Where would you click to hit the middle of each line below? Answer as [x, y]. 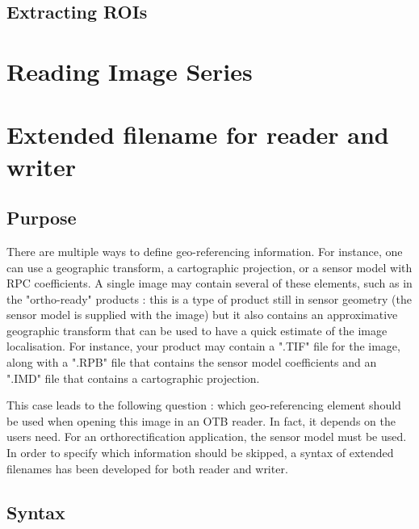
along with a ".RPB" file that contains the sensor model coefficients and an [192, 362]
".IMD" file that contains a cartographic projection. [133, 378]
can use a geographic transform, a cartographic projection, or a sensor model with [209, 267]
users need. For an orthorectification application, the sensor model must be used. [207, 437]
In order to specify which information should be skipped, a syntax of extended [200, 453]
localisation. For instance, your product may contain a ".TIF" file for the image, [203, 346]
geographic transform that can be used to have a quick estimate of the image [197, 330]
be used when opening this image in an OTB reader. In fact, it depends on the [201, 420]
